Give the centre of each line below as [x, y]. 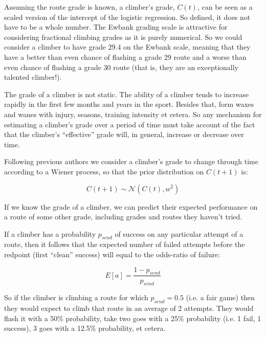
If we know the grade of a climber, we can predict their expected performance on [131, 206]
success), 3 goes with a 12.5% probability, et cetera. [85, 328]
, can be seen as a [225, 7]
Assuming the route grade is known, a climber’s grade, [90, 7]
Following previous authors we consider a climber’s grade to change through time [131, 161]
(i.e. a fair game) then [220, 297]
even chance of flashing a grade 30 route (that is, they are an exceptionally [121, 67]
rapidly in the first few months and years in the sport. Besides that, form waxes [129, 104]
